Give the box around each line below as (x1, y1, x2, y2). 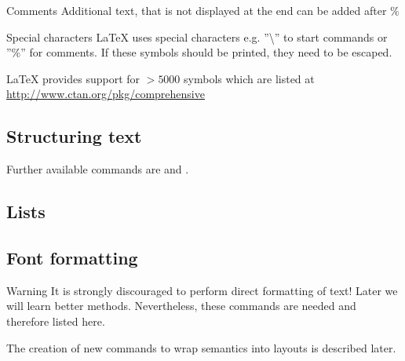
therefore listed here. (6, 312, 105, 329)
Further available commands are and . (6, 161, 189, 177)
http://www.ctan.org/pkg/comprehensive (6, 86, 205, 102)
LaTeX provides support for (6, 70, 140, 86)
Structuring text (6, 124, 142, 148)
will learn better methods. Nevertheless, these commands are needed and (6, 297, 356, 314)
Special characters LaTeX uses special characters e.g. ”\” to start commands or (6, 28, 388, 45)
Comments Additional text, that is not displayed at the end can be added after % (6, 2, 400, 18)
